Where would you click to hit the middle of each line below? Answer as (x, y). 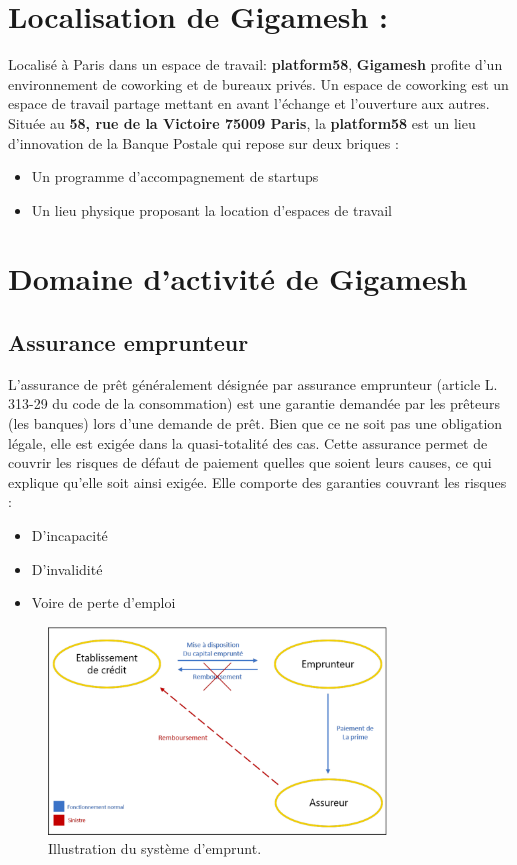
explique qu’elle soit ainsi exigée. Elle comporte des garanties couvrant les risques (257, 481)
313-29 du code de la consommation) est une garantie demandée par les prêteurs (254, 403)
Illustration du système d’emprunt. (155, 848)
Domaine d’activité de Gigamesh (238, 278)
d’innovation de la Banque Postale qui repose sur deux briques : (203, 142)
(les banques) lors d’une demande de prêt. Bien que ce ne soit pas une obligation (255, 423)
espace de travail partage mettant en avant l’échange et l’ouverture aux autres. (249, 103)
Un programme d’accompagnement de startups (175, 176)
